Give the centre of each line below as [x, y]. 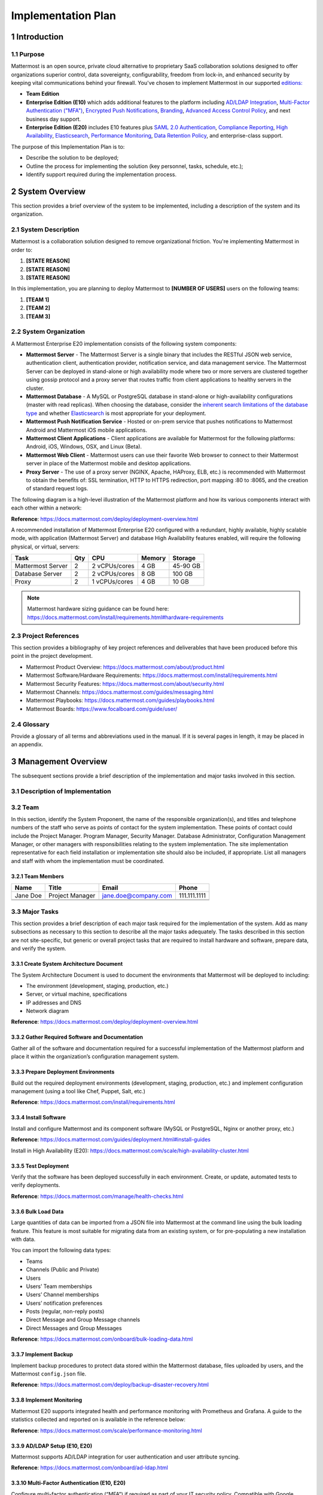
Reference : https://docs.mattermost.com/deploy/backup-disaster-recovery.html [110, 1385]
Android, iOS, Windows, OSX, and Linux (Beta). [84, 447]
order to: [22, 250]
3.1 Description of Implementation [61, 791]
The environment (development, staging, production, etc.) [97, 986]
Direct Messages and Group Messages [74, 1328]
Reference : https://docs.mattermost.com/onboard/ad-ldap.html [90, 1467]
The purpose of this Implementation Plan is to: [68, 147]
